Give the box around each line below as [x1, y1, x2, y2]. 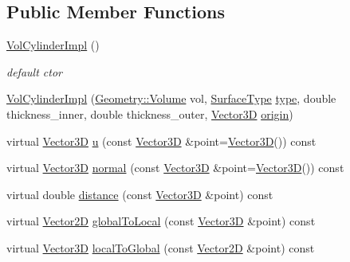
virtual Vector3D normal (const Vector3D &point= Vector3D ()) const [6, 159, 344, 176]
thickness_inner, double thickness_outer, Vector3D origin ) [6, 105, 293, 122]
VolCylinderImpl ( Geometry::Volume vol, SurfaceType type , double [6, 90, 336, 107]
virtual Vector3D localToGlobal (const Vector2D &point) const [6, 239, 315, 256]
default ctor [6, 63, 62, 80]
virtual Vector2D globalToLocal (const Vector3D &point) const [6, 213, 316, 229]
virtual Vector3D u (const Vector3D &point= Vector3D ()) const [6, 132, 317, 149]
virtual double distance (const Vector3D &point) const [6, 186, 273, 202]
